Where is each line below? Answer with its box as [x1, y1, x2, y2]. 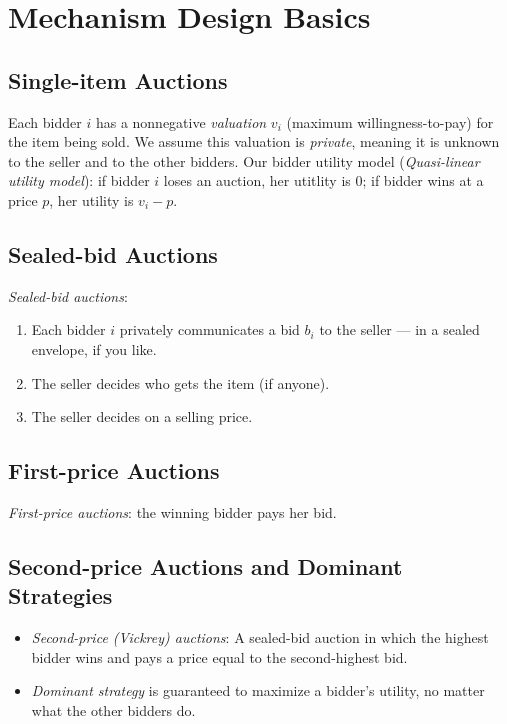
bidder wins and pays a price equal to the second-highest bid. [31, 646, 408, 667]
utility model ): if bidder [8, 170, 150, 191]
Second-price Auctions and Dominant [8, 550, 403, 581]
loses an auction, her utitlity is [163, 170, 351, 191]
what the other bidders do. [31, 699, 196, 720]
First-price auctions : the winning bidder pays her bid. [8, 501, 337, 522]
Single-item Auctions [8, 64, 228, 95]
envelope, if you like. [31, 338, 157, 359]
